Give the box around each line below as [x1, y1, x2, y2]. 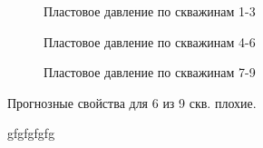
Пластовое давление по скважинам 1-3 [44, 2, 256, 20]
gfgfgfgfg [7, 123, 55, 143]
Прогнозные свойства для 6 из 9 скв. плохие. [7, 93, 257, 112]
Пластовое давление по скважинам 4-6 [44, 32, 256, 51]
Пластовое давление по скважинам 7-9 [44, 63, 256, 82]
